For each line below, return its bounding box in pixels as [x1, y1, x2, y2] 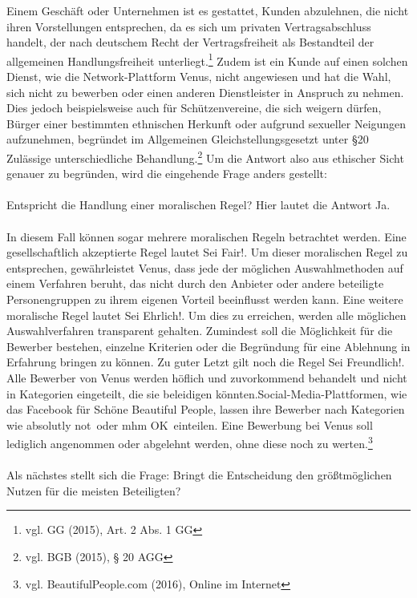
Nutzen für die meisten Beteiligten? [6, 482, 181, 499]
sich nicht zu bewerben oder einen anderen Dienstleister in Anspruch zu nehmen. [6, 83, 404, 100]
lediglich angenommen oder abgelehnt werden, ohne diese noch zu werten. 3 [6, 433, 373, 451]
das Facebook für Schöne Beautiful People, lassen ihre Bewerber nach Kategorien [6, 401, 405, 418]
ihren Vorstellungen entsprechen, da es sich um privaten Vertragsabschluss [6, 18, 371, 34]
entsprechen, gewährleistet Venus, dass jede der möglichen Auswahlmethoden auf [6, 259, 403, 276]
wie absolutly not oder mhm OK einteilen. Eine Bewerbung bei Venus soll [6, 416, 373, 433]
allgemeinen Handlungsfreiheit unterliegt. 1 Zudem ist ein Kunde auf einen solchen [6, 50, 408, 69]
